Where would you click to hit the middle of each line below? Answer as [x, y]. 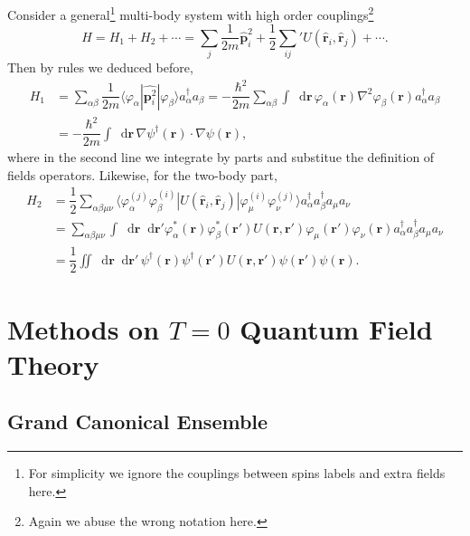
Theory [53, 364]
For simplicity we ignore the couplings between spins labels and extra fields [237, 473]
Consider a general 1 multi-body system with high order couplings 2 [191, 13]
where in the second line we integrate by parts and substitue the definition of [221, 157]
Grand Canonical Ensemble [138, 421]
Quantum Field [336, 328]
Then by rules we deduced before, [100, 67]
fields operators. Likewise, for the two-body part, [142, 174]
